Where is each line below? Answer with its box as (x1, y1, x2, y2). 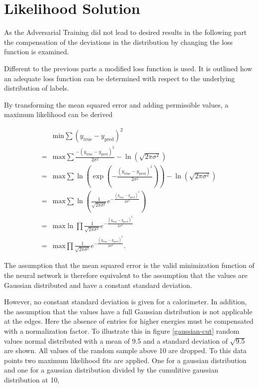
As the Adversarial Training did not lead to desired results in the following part (4, 27, 247, 37)
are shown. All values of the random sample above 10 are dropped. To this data (4, 345, 247, 356)
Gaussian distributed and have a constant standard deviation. (4, 279, 192, 290)
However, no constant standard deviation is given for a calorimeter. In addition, (4, 296, 247, 307)
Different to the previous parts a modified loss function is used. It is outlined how (4, 63, 253, 73)
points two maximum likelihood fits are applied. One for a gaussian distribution (4, 355, 247, 365)
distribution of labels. (4, 83, 69, 93)
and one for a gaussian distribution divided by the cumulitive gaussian (4, 365, 219, 375)
